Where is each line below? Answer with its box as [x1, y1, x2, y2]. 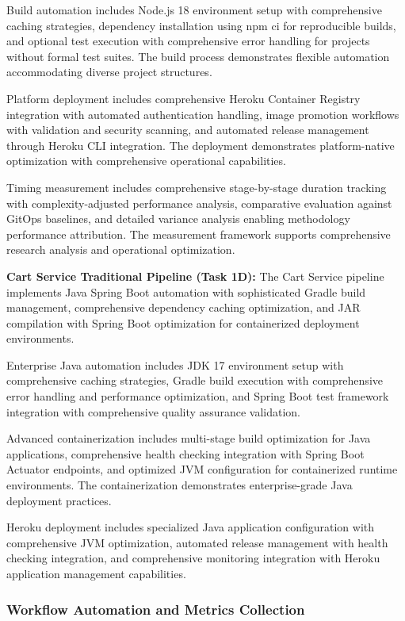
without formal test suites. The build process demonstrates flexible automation [6, 48, 390, 64]
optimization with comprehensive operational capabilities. [6, 152, 286, 169]
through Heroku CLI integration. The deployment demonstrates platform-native [6, 136, 395, 153]
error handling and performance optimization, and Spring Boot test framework [6, 388, 389, 404]
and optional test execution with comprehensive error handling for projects [6, 33, 370, 49]
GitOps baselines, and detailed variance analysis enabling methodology [6, 210, 350, 227]
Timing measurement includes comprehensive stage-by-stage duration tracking [6, 178, 387, 195]
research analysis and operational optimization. [6, 241, 235, 258]
